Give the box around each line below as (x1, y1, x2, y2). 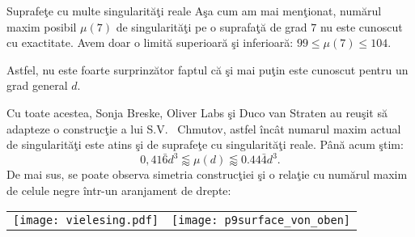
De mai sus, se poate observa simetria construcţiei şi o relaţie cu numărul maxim (6, 166, 408, 183)
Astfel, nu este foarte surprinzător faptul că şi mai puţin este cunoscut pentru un (6, 61, 409, 78)
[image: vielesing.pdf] (13, 214, 159, 227)
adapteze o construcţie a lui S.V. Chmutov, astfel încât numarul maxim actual (6, 120, 401, 137)
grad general (6, 77, 68, 94)
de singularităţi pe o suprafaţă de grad (116, 18, 307, 35)
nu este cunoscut (320, 18, 403, 35)
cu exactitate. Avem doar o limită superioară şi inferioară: (6, 34, 294, 51)
